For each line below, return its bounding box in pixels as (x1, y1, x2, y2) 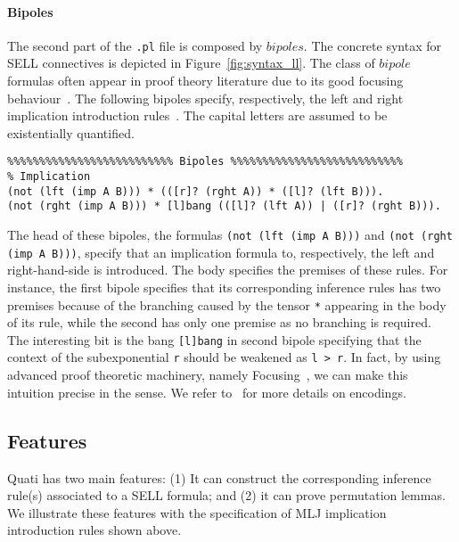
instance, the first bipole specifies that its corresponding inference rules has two (7, 277, 441, 296)
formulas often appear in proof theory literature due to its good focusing (7, 71, 404, 90)
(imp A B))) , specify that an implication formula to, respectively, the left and (7, 242, 435, 261)
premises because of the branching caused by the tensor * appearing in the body (7, 295, 447, 314)
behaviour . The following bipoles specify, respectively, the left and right (7, 88, 404, 107)
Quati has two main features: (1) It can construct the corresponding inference (7, 468, 431, 487)
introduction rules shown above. (7, 521, 182, 539)
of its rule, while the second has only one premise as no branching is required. (7, 313, 431, 332)
